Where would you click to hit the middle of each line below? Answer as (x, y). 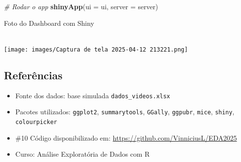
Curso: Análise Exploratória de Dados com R (82, 154)
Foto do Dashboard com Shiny (49, 23)
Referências (33, 75)
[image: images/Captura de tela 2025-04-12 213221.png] (96, 49)
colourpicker (36, 122)
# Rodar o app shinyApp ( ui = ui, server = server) (81, 6)
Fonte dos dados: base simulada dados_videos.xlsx (93, 95)
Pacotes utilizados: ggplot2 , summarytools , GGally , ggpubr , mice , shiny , (125, 112)
